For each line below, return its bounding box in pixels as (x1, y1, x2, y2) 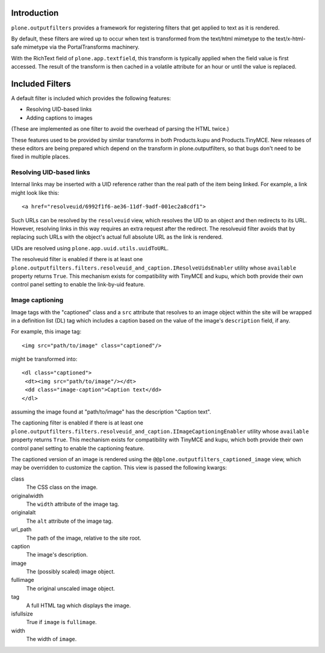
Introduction (11, 8, 59, 18)
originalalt (11, 509, 36, 516)
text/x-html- (276, 35, 306, 42)
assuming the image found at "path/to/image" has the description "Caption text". (11, 408, 211, 415)
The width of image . (26, 636, 77, 643)
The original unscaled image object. (26, 585, 116, 592)
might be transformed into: (11, 356, 78, 363)
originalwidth (11, 492, 44, 499)
